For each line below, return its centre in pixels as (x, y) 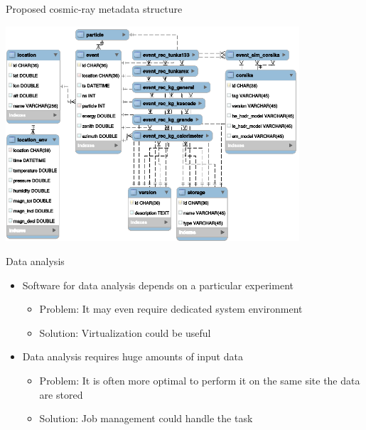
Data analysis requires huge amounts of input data (133, 356)
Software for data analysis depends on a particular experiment (158, 285)
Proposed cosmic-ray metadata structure (94, 9)
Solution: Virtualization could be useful (125, 332)
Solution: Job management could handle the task (146, 418)
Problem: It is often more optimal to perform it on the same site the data (200, 380)
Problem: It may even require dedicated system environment (171, 309)
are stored (61, 394)
